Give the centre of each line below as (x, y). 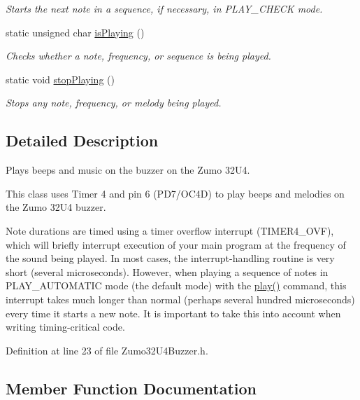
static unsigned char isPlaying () (75, 32)
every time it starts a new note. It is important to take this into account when (173, 313)
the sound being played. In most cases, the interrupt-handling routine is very (170, 258)
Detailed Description (82, 140)
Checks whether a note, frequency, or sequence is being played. (138, 56)
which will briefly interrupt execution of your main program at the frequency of (176, 244)
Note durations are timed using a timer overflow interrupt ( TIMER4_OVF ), (170, 230)
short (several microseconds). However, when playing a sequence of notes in (167, 271)
